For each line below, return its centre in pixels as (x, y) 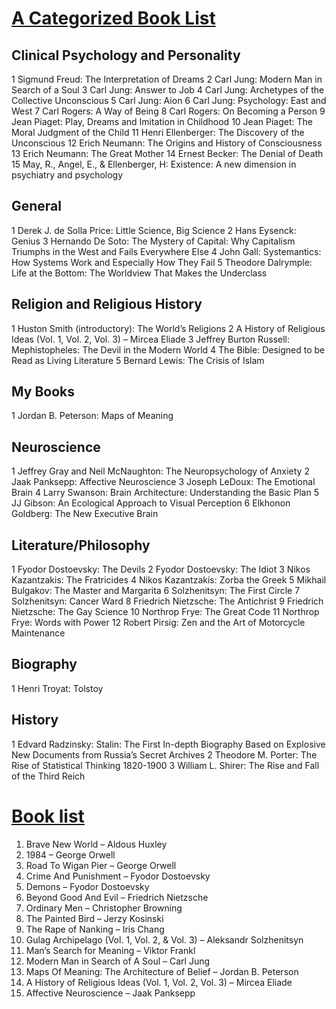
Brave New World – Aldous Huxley (96, 844)
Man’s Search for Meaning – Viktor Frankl (110, 950)
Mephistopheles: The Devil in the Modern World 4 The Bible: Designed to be (168, 349)
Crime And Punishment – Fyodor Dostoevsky (118, 876)
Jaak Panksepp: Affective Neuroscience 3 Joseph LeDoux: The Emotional (163, 482)
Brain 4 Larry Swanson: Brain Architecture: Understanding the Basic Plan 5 (165, 493)
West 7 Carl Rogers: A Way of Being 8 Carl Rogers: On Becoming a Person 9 (168, 111)
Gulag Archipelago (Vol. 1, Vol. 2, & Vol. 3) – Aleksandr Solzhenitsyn (164, 939)
